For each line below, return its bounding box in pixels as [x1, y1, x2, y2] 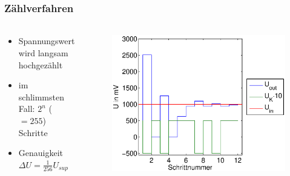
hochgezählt [18, 58, 63, 71]
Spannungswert [18, 34, 75, 47]
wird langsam [18, 47, 68, 59]
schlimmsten [18, 90, 64, 103]
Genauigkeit [18, 146, 64, 159]
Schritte [18, 126, 48, 139]
